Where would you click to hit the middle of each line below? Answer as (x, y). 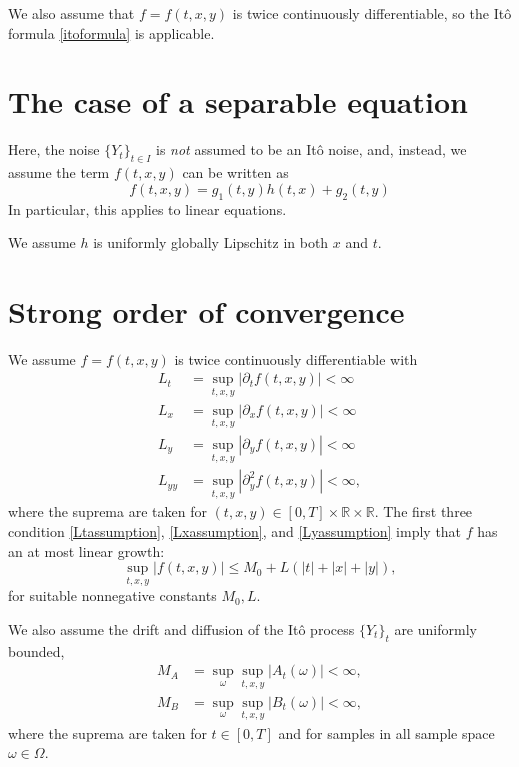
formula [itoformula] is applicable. (111, 32)
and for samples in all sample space (386, 732)
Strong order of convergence (206, 310)
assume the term (59, 172)
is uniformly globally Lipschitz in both (211, 242)
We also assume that (71, 13)
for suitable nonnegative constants (112, 595)
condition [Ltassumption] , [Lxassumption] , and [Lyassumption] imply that (235, 531)
